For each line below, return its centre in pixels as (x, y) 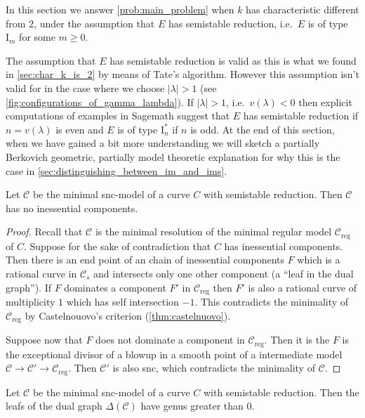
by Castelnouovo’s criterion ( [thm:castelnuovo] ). (128, 315)
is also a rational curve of (303, 287)
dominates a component (115, 287)
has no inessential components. (72, 208)
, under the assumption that (94, 23)
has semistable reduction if (301, 116)
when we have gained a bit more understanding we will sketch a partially (163, 143)
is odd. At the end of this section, (263, 129)
